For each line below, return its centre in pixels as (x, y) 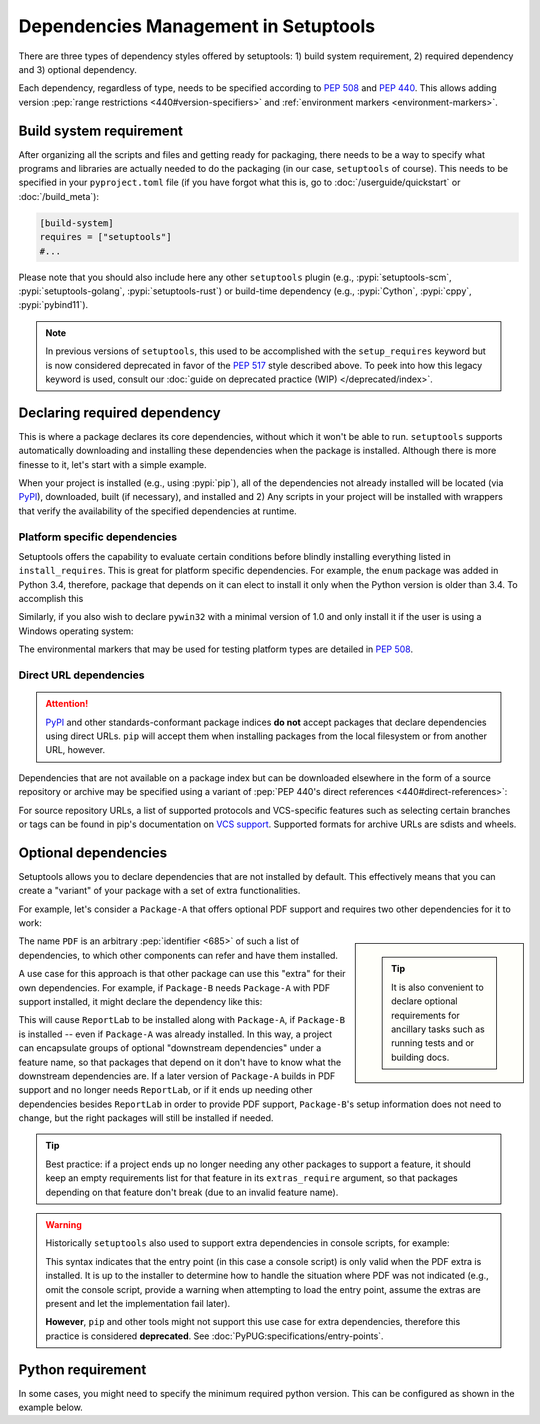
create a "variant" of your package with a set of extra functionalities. (159, 891)
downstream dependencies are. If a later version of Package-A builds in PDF (177, 1076)
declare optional (424, 1001)
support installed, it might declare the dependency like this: (140, 1001)
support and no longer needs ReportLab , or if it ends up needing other (165, 1090)
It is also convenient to (437, 987)
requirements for (425, 1015)
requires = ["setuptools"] (105, 237)
